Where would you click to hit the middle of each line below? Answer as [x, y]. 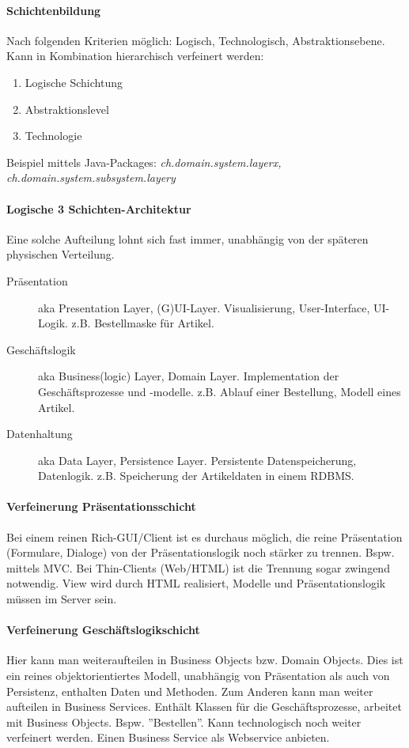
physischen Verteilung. [61, 254]
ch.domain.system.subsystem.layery [91, 178]
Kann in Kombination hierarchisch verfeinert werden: [135, 56]
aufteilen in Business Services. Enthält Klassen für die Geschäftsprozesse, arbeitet [204, 706]
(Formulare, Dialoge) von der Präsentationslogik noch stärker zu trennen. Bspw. [201, 552]
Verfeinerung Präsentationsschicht [101, 506]
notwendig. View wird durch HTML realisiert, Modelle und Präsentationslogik [196, 583]
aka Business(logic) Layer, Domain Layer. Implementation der [189, 376]
